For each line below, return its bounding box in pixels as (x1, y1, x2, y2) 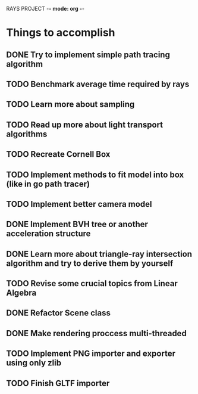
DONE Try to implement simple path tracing (6, 49, 171, 60)
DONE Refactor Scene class (6, 308, 111, 318)
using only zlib (6, 358, 61, 368)
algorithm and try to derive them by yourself (6, 258, 174, 268)
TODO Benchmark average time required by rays (6, 79, 190, 89)
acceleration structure (6, 229, 91, 239)
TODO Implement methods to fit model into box (6, 169, 184, 179)
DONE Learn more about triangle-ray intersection (6, 249, 192, 259)
